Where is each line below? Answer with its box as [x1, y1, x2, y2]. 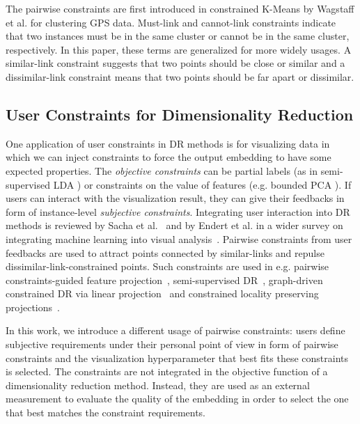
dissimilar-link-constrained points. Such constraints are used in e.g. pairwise [6, 259, 329, 274]
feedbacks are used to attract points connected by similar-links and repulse [6, 245, 324, 260]
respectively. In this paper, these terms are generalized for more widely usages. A [6, 42, 352, 56]
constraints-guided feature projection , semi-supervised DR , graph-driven [6, 272, 323, 287]
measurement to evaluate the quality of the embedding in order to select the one [6, 391, 349, 406]
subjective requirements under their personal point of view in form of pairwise [6, 337, 338, 352]
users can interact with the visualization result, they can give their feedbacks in [6, 191, 345, 205]
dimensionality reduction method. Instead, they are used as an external [6, 377, 310, 392]
